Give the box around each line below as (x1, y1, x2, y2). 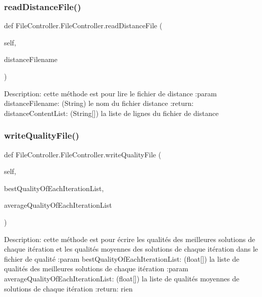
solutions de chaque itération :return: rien (4, 283, 133, 293)
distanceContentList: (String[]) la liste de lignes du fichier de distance (4, 107, 219, 118)
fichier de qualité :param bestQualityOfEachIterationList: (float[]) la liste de (4, 253, 239, 264)
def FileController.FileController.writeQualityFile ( (4, 149, 162, 159)
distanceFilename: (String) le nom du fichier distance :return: (4, 98, 194, 108)
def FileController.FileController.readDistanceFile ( (4, 20, 163, 31)
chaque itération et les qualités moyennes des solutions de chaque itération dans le (4, 244, 258, 254)
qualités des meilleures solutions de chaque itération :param (4, 263, 188, 274)
